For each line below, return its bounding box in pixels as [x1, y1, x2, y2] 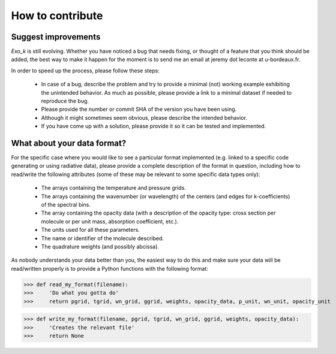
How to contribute [11, 9, 103, 22]
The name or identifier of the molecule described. [41, 234, 164, 242]
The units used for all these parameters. [41, 226, 140, 234]
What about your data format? [11, 138, 127, 148]
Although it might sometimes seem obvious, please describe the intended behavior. [41, 114, 248, 121]
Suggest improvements [11, 32, 101, 42]
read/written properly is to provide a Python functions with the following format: [11, 265, 208, 272]
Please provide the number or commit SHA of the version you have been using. [41, 105, 237, 113]
